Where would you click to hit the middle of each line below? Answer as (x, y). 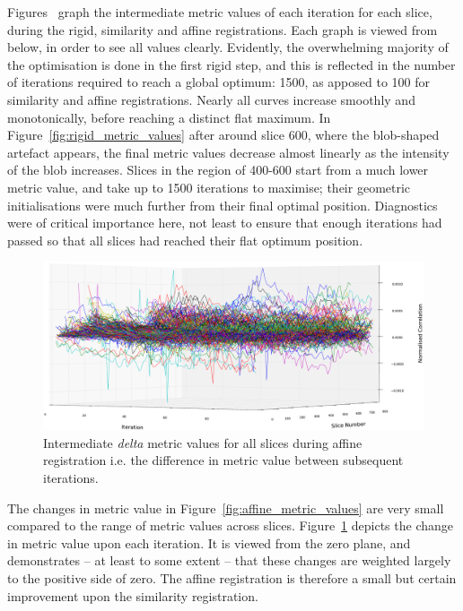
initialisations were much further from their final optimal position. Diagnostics (223, 205)
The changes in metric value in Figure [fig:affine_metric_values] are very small (226, 508)
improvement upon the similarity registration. (133, 595)
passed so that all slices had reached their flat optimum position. (185, 240)
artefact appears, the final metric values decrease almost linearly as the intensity (228, 152)
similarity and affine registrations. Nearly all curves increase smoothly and (211, 99)
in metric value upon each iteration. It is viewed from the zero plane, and (209, 542)
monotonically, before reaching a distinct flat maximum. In (169, 117)
